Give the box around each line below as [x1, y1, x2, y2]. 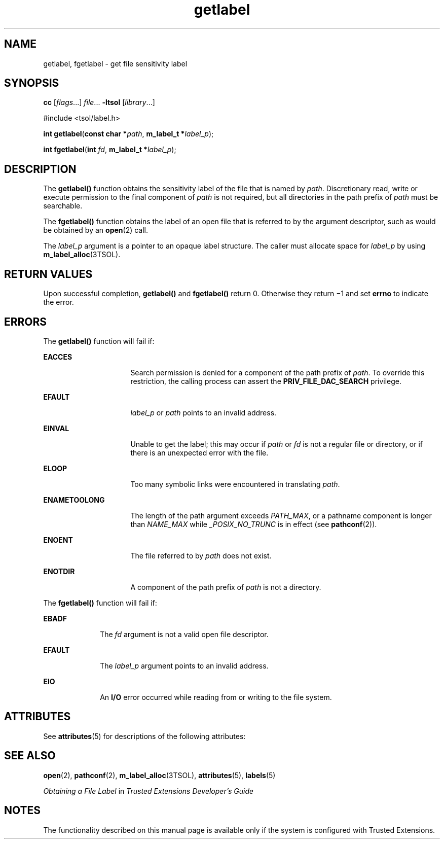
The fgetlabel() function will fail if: [43, 598, 157, 607]
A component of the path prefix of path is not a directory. [130, 582, 321, 591]
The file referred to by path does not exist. [130, 551, 272, 560]
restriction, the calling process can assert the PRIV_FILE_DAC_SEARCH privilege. [130, 376, 402, 385]
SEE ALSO [4, 749, 56, 762]
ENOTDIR [43, 567, 75, 576]
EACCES [43, 352, 72, 361]
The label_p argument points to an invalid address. [100, 661, 269, 670]
